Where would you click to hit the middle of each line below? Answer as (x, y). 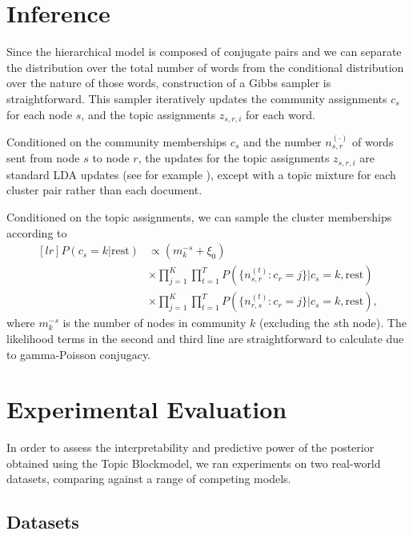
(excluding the (294, 323)
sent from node (43, 158)
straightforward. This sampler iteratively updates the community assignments (197, 98)
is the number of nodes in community (154, 323)
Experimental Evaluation (147, 409)
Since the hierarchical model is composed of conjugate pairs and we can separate (204, 52)
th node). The (372, 323)
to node (111, 158)
